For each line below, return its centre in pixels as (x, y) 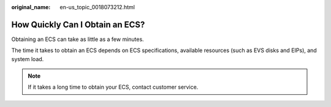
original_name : (31, 7)
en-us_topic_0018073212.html (97, 7)
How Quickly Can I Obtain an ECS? (78, 24)
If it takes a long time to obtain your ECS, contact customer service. (113, 87)
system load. (28, 59)
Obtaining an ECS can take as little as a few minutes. (78, 39)
